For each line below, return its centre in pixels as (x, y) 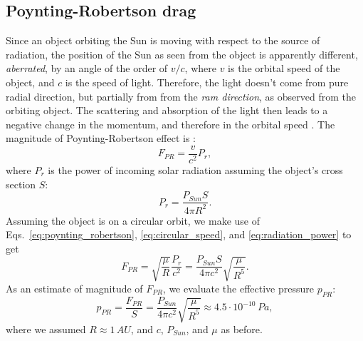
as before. (242, 329)
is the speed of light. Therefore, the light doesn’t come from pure (207, 82)
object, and (30, 82)
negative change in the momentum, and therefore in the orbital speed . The (170, 124)
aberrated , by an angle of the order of (87, 68)
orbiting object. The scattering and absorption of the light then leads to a (167, 110)
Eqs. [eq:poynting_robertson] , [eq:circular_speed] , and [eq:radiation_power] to (179, 234)
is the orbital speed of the (284, 68)
